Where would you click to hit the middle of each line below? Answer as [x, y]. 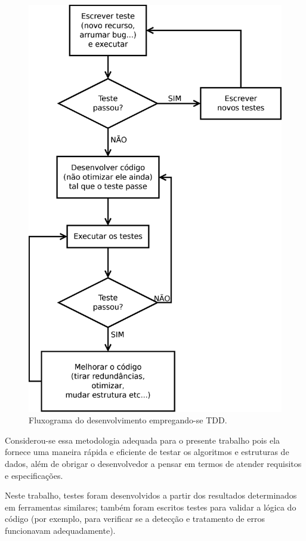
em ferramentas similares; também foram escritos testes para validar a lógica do [151, 507]
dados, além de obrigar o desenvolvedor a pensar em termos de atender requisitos [153, 463]
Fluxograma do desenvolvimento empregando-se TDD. [128, 420]
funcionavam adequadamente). [60, 530]
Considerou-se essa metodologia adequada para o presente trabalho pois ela [143, 440]
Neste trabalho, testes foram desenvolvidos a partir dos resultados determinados [151, 495]
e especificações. [34, 475]
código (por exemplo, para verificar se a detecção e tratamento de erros [135, 519]
